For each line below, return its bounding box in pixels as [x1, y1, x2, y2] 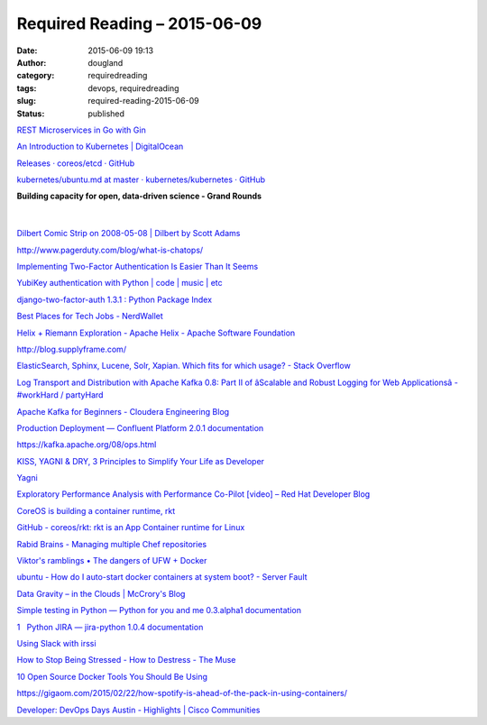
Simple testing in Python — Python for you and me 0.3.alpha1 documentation [16, 605, 302, 616]
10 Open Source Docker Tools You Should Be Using [16, 671, 207, 682]
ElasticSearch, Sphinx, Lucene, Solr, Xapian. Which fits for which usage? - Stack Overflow [16, 361, 351, 372]
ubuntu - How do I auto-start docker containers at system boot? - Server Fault [16, 572, 308, 583]
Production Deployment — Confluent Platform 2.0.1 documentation [16, 422, 264, 433]
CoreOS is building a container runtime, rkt [16, 505, 176, 516]
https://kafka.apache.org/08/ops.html [16, 439, 157, 450]
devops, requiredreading [87, 82, 179, 94]
